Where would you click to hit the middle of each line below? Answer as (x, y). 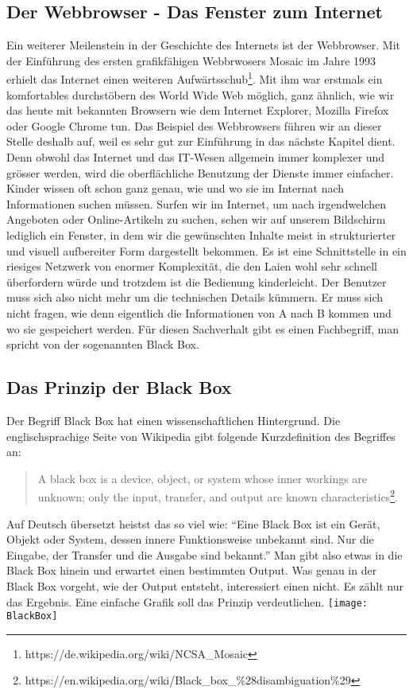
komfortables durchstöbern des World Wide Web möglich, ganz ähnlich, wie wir (201, 94)
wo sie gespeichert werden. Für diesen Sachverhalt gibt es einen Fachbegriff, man (203, 328)
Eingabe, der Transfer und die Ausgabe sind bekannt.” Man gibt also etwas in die (205, 554)
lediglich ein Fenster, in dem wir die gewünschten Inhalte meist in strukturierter (201, 234)
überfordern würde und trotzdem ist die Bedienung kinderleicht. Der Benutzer (197, 281)
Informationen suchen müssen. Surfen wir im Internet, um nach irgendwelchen (196, 203)
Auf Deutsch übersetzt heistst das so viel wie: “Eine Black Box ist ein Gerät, (193, 523)
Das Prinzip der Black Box (119, 387)
